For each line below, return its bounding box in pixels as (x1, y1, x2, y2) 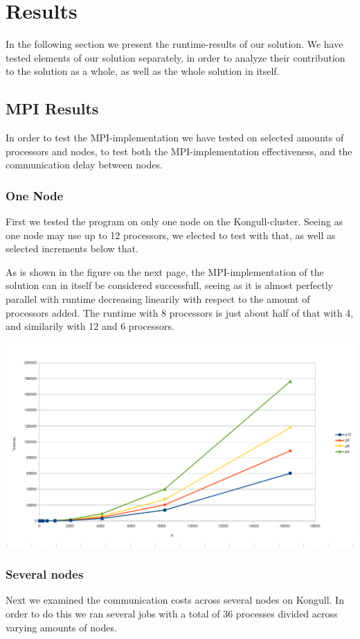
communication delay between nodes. (6, 157, 163, 172)
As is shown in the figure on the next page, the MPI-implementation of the (6, 264, 324, 279)
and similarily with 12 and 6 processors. (6, 319, 174, 333)
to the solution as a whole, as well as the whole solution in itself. (6, 64, 280, 78)
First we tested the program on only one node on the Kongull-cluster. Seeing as (6, 214, 343, 229)
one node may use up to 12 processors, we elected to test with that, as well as (6, 227, 336, 242)
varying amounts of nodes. (6, 620, 117, 634)
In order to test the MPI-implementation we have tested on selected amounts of (6, 130, 344, 145)
